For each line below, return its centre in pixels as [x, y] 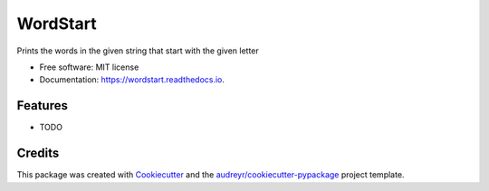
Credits [38, 153]
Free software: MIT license [89, 67]
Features [42, 105]
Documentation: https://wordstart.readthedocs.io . [132, 80]
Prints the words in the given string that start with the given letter [138, 51]
